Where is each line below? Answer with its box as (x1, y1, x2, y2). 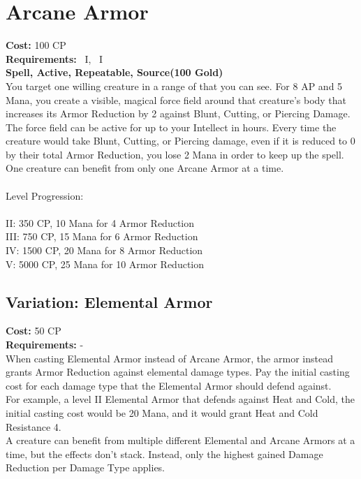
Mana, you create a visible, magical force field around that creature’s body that (6, 92, 347, 107)
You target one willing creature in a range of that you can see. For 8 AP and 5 (6, 78, 343, 93)
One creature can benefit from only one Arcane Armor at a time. (6, 161, 284, 175)
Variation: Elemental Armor (6, 290, 213, 312)
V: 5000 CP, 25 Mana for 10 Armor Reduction (6, 256, 205, 271)
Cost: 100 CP (6, 38, 66, 52)
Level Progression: (6, 188, 84, 202)
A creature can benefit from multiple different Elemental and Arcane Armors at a (6, 433, 355, 448)
